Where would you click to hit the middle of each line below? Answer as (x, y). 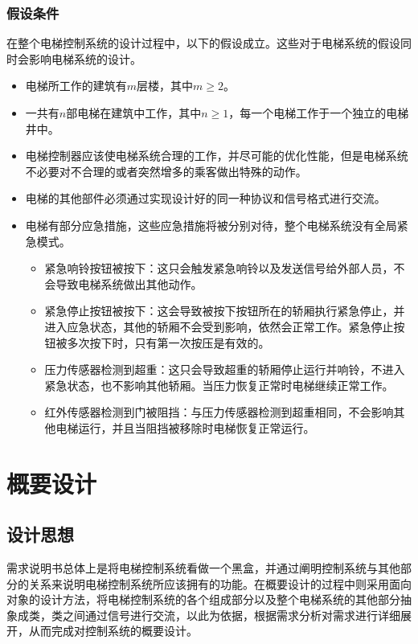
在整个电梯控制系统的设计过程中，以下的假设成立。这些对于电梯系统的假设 (203, 43)
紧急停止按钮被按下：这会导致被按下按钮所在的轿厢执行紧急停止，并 (225, 311)
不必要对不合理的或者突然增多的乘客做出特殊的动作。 (166, 171)
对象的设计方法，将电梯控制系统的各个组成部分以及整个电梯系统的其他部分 (203, 599)
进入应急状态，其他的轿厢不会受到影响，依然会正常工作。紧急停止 (219, 326)
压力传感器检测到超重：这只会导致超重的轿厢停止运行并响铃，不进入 (225, 369)
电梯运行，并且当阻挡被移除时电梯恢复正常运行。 (185, 427)
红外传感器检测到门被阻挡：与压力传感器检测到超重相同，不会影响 (219, 412)
